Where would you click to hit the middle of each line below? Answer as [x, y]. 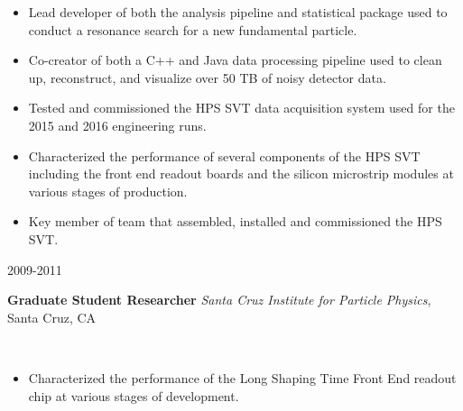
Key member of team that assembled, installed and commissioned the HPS [235, 221]
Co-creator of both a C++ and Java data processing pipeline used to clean [235, 60]
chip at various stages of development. [134, 395]
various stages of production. [108, 191]
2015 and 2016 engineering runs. [117, 125]
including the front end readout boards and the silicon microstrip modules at [241, 174]
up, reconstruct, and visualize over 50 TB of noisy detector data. [207, 77]
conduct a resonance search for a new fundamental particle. [193, 29]
